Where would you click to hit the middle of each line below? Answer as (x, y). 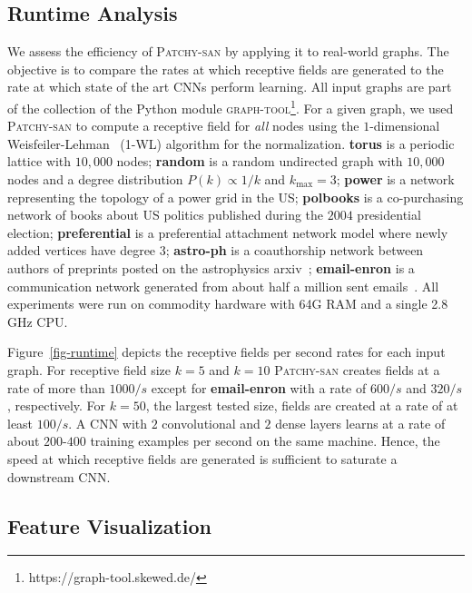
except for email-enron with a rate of (259, 387)
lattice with (39, 161)
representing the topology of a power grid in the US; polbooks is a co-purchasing (236, 197)
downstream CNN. (59, 476)
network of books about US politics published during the (166, 215)
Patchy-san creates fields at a (357, 369)
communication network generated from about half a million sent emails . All (223, 286)
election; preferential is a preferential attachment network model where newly (228, 232)
